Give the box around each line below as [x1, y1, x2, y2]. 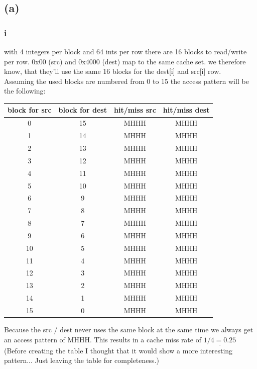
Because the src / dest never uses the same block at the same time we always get [4, 324, 253, 335]
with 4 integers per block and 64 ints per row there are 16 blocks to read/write [4, 46, 247, 56]
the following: [4, 85, 46, 96]
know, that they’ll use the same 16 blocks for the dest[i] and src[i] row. [4, 66, 221, 76]
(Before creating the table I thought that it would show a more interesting [4, 345, 233, 355]
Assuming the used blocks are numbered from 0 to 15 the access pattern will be [4, 75, 249, 86]
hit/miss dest [163, 105, 210, 115]
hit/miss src [113, 105, 156, 115]
